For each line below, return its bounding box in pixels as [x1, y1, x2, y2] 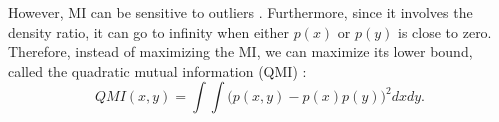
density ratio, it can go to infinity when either [8, 21, 289, 42]
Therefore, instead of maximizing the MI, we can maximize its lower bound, [8, 41, 473, 62]
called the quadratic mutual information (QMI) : [8, 60, 307, 81]
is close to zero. [398, 21, 492, 42]
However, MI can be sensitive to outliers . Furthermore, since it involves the [8, 2, 473, 22]
